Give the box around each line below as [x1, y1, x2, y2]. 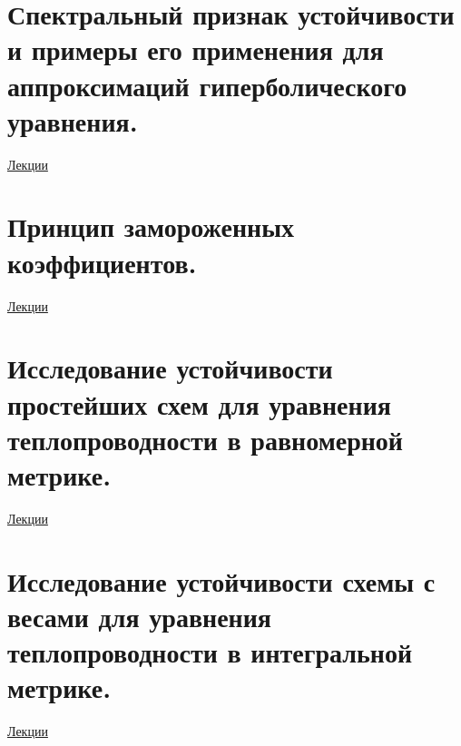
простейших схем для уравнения [7, 385, 391, 422]
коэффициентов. [7, 243, 197, 280]
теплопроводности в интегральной [7, 633, 413, 671]
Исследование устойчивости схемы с [7, 562, 436, 599]
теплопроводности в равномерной [7, 420, 403, 457]
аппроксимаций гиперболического [7, 66, 407, 103]
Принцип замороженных [7, 208, 295, 245]
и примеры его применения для [7, 31, 384, 68]
